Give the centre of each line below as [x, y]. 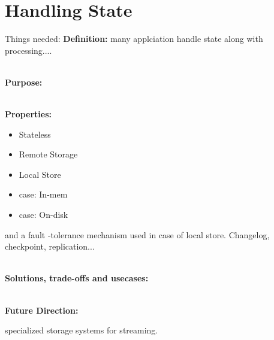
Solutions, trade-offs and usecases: [77, 278]
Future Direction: [42, 310]
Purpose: [24, 82]
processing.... [28, 50]
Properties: [28, 114]
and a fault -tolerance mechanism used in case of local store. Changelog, [137, 234]
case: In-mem [43, 194]
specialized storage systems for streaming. [82, 330]
